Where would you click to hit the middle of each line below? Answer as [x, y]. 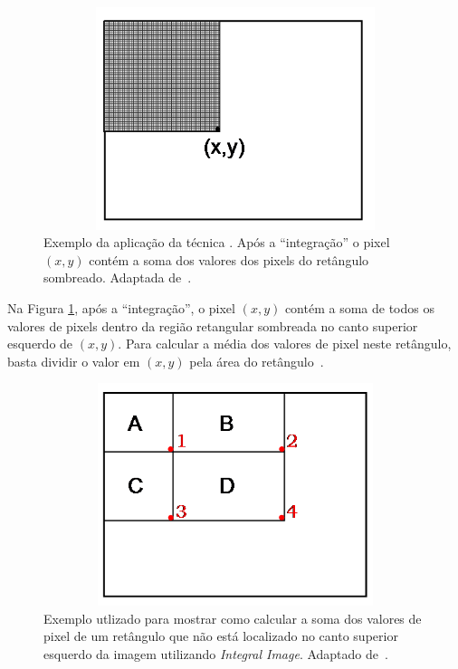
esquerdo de [40, 344]
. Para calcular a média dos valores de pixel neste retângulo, [285, 344]
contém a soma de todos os [359, 308]
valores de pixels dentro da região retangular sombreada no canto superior [213, 325]
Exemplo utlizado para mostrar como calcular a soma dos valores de [233, 618]
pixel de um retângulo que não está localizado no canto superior [221, 636]
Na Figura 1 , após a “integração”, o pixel [121, 308]
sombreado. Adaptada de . [118, 277]
